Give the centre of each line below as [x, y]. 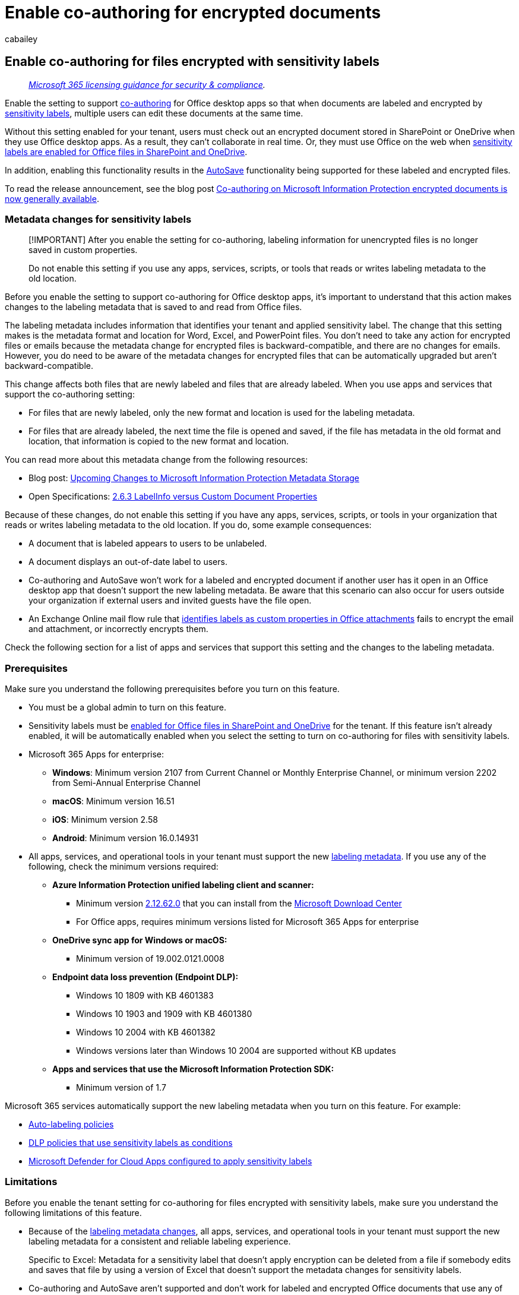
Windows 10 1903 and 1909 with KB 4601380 [164, 1014]
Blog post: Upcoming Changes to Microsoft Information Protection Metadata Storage [194, 478]
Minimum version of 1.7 [121, 1088]
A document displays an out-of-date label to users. [128, 562]
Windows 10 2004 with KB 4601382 [146, 1032]
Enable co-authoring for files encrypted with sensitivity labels [192, 62]
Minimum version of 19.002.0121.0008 [150, 959]
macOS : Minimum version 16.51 [113, 801]
